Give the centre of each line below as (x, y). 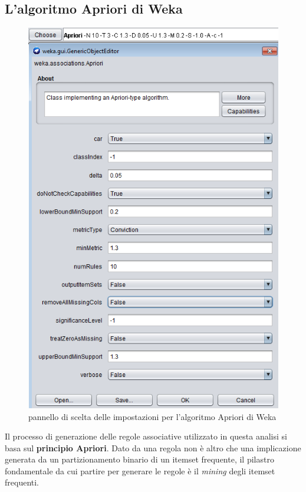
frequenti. (22, 482)
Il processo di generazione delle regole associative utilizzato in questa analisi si (146, 436)
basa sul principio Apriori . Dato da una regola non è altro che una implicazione (153, 447)
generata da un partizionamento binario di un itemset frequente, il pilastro (139, 459)
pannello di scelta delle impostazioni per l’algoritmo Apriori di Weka (152, 416)
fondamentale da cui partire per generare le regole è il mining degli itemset (140, 470)
